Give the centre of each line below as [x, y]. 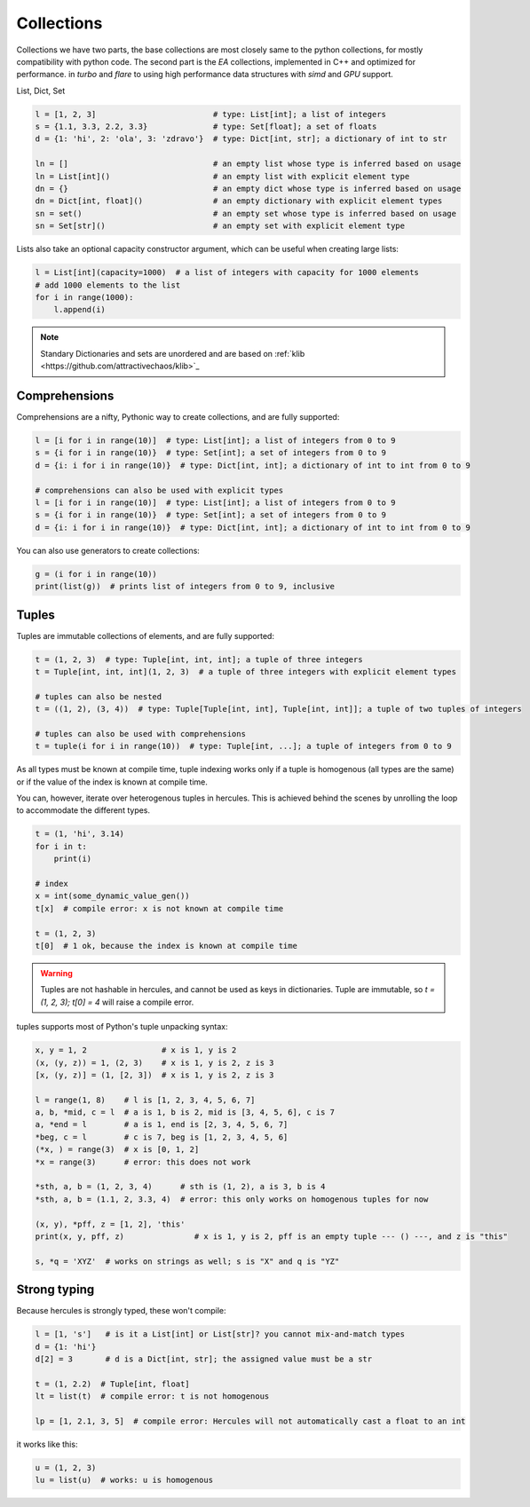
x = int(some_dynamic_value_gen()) [112, 896]
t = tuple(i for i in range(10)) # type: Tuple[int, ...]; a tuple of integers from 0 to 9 [243, 746]
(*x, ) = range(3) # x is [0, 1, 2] [117, 1150]
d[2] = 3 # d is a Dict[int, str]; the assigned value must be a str [204, 1359]
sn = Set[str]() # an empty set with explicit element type [220, 226]
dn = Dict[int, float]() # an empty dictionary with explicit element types [239, 201]
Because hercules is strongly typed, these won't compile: [121, 1311]
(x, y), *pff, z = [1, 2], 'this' [110, 1224]
